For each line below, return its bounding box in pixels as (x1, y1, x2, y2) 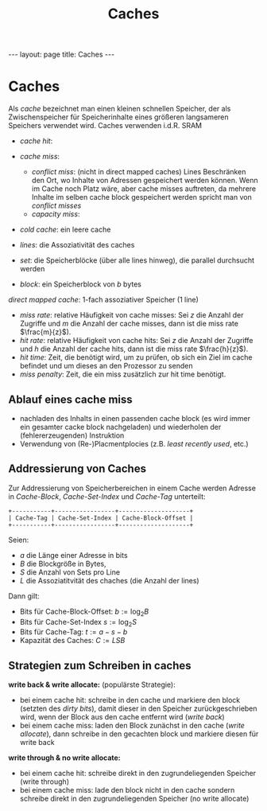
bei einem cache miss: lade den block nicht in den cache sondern (19, 786, 235, 795)
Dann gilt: (8, 591, 40, 601)
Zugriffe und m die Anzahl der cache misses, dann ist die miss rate (19, 319, 238, 329)
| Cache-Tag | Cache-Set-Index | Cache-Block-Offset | (8, 514, 194, 522)
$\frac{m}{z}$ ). (19, 327, 72, 337)
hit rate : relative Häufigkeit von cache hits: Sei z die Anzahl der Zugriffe (19, 336, 253, 345)
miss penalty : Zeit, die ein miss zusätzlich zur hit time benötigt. (19, 369, 226, 379)
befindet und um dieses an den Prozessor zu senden (19, 361, 193, 371)
